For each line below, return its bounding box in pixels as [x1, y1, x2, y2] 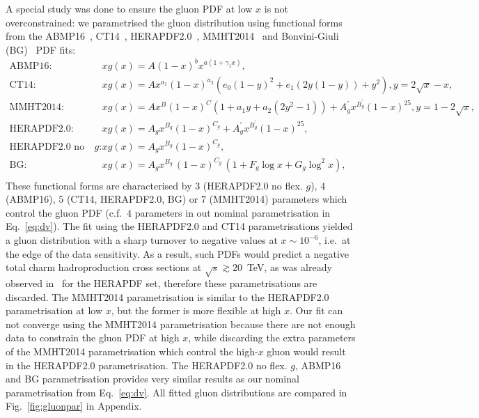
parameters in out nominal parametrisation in [134, 205, 331, 219]
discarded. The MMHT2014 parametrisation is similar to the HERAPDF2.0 [6, 289, 329, 304]
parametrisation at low [6, 303, 102, 318]
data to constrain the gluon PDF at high [6, 330, 180, 345]
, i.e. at [318, 233, 351, 247]
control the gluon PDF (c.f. [6, 205, 123, 219]
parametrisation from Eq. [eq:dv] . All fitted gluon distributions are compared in [6, 385, 347, 399]
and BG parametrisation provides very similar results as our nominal [6, 371, 299, 386]
